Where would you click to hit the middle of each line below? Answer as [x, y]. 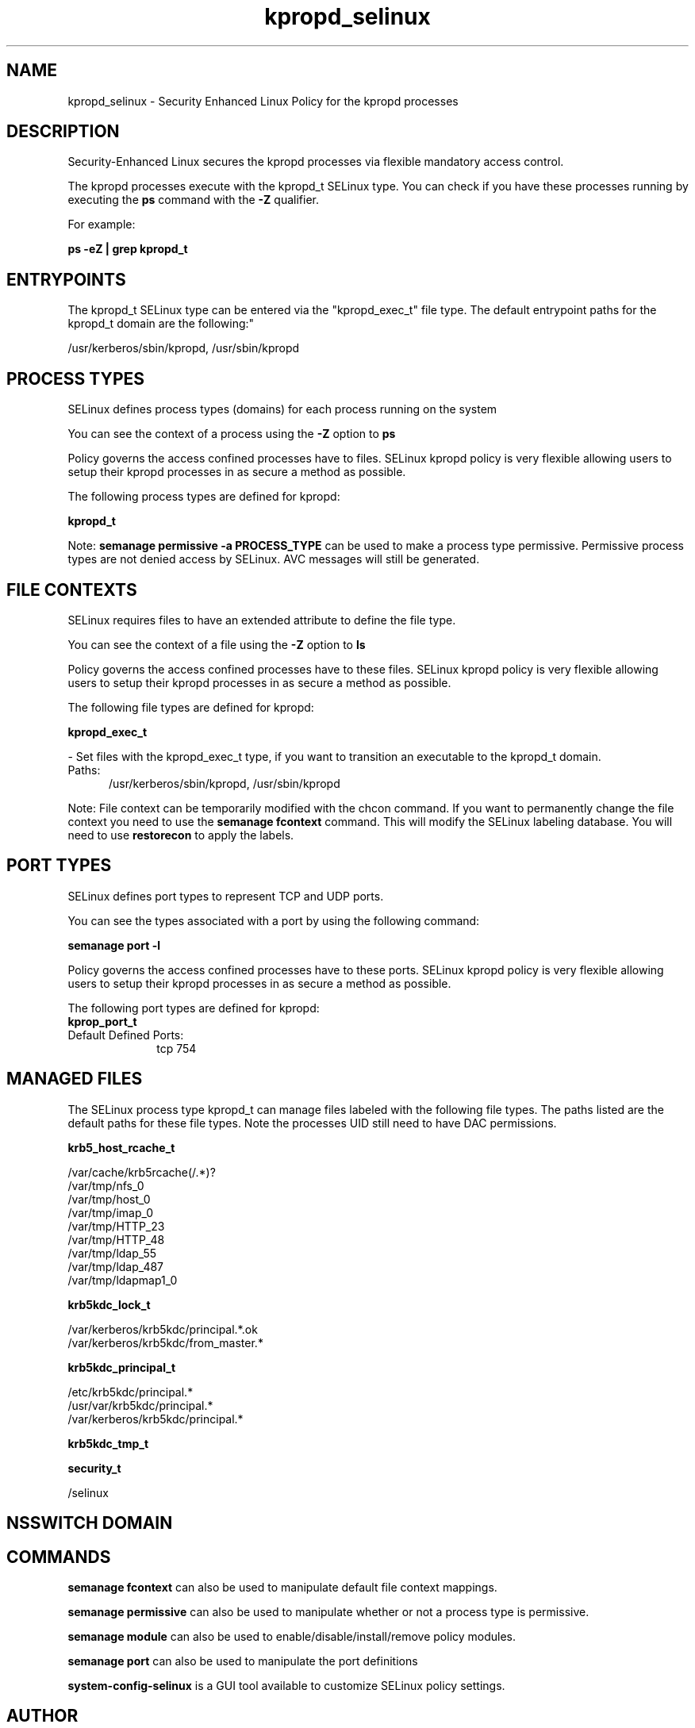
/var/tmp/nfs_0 [106, 1185]
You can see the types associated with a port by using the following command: [274, 920]
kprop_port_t [102, 1021]
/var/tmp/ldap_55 [112, 1253]
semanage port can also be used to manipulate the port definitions [243, 1661]
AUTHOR [42, 1716]
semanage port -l [114, 945]
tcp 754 [177, 1048]
